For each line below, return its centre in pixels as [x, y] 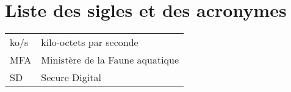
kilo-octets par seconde [90, 42]
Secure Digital [71, 77]
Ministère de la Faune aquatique [110, 60]
